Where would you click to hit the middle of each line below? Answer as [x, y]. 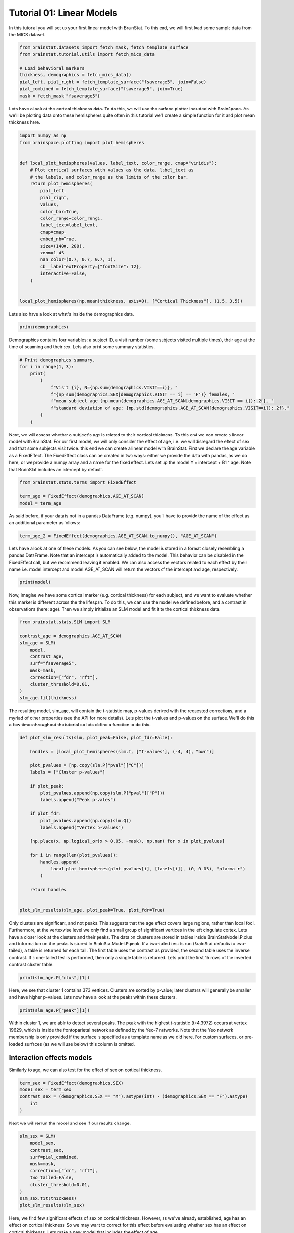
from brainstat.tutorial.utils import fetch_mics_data [87, 54]
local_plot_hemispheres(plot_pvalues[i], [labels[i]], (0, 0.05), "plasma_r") [148, 869]
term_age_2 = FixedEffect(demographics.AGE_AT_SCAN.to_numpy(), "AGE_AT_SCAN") [118, 536]
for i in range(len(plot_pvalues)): [74, 855]
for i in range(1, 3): [47, 367]
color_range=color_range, [71, 218]
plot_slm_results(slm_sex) [52, 1205]
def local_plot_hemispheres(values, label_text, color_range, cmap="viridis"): [118, 163]
